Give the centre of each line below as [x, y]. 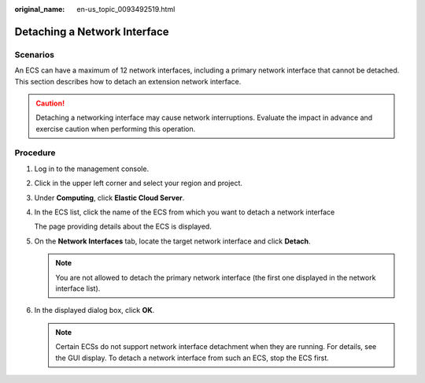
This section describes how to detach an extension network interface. [128, 81]
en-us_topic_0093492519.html [126, 9]
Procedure [35, 153]
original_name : [40, 9]
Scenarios [35, 54]
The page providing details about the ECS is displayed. [123, 227]
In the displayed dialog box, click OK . [94, 310]
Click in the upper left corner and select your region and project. [139, 183]
